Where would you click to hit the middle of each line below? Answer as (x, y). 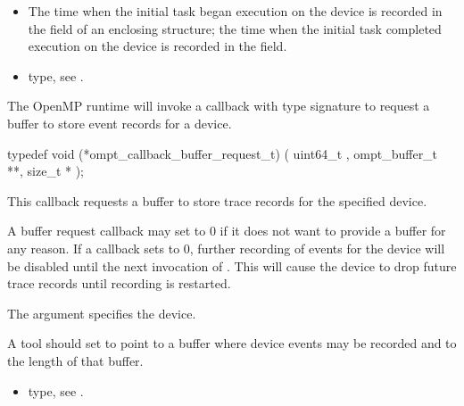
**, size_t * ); (46, 171)
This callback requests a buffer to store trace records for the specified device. (217, 200)
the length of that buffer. (75, 360)
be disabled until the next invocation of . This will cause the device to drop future (232, 265)
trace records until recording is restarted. (119, 283)
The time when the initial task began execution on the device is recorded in (235, 11)
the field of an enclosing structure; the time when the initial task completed (235, 28)
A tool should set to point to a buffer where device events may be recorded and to (232, 343)
